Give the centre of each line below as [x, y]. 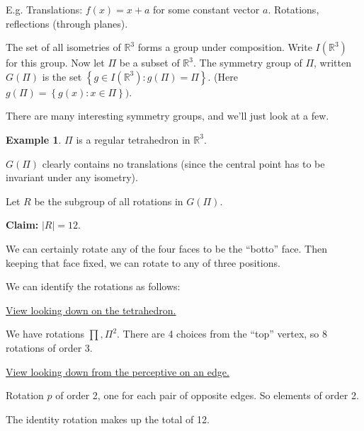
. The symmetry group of [248, 63]
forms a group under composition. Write [225, 47]
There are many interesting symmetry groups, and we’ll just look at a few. [167, 116]
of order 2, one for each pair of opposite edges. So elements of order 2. [207, 395]
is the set [62, 76]
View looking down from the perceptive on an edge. [118, 371]
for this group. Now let [55, 63]
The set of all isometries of [63, 47]
